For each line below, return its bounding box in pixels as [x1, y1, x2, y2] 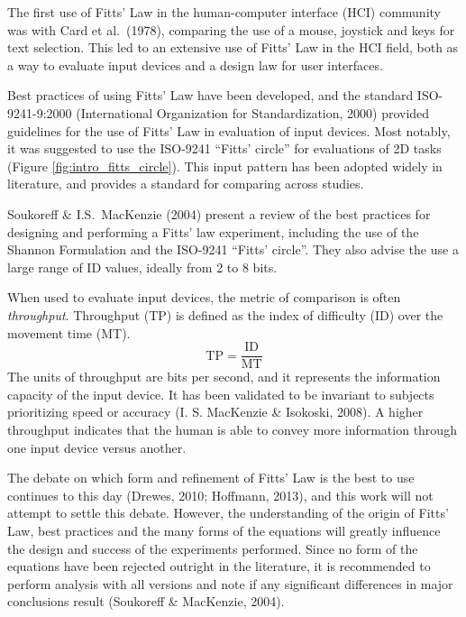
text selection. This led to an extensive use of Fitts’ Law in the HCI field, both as [7, 38, 459, 57]
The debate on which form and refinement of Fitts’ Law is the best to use [7, 468, 415, 487]
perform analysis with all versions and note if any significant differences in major [7, 574, 453, 593]
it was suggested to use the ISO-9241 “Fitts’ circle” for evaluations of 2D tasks [7, 139, 442, 158]
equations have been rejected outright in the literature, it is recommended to [7, 557, 431, 576]
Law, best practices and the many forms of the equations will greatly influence [7, 520, 441, 539]
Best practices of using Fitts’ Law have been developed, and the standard [7, 86, 414, 105]
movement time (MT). [7, 323, 131, 342]
